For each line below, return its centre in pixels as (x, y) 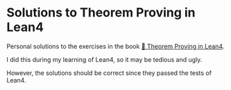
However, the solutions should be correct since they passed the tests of (109, 73)
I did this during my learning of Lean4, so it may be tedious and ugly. (104, 59)
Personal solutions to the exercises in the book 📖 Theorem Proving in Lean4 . (115, 46)
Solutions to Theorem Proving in (101, 13)
